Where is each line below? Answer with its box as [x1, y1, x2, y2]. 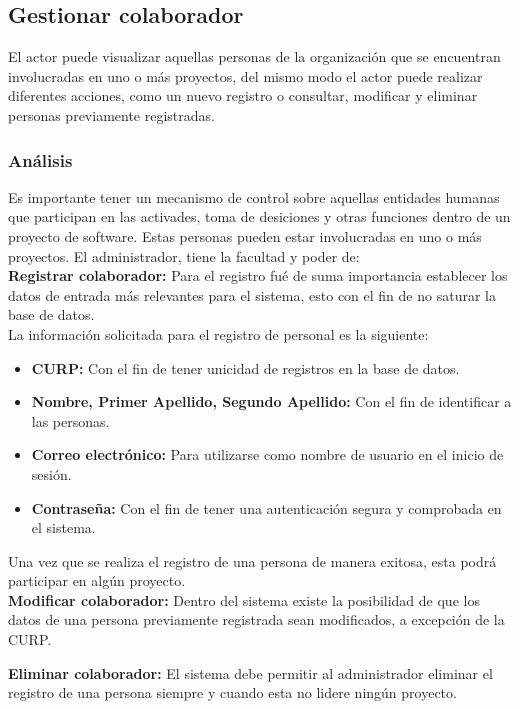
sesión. [31, 463, 72, 484]
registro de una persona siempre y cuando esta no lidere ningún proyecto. [8, 682, 457, 703]
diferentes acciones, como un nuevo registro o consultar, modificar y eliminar [8, 85, 478, 106]
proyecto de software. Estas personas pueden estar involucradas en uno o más [8, 225, 482, 246]
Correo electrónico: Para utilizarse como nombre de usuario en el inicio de [31, 444, 504, 465]
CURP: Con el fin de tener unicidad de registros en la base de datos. [31, 357, 460, 378]
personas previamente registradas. [8, 104, 215, 125]
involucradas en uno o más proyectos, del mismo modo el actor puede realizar [8, 65, 483, 86]
